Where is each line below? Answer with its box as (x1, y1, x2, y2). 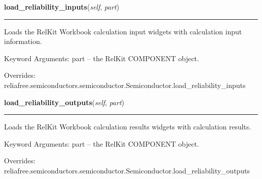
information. (4, 36, 42, 47)
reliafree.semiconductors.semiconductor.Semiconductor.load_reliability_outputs (4, 165, 250, 175)
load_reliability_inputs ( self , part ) (4, 2, 119, 12)
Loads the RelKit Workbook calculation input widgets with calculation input (4, 26, 242, 36)
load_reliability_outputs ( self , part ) (4, 97, 124, 107)
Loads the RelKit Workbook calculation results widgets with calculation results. (4, 121, 251, 132)
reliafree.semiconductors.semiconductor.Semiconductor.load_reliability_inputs (4, 79, 246, 90)
